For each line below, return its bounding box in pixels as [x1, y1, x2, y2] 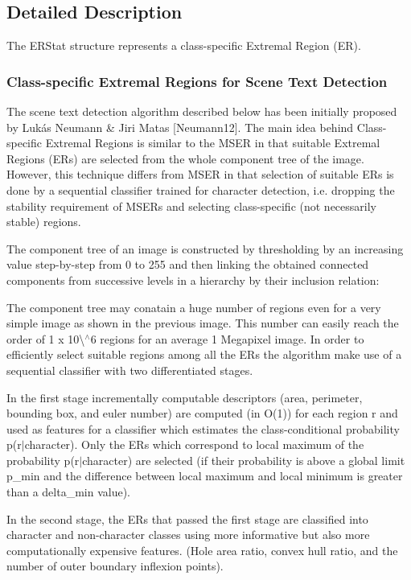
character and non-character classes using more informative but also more [6, 526, 370, 543]
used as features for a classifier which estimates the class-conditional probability [6, 420, 400, 437]
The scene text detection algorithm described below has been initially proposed [6, 103, 397, 120]
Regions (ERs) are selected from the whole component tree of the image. [6, 150, 364, 167]
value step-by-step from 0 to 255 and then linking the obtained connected [6, 256, 369, 273]
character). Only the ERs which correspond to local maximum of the [24, 436, 364, 453]
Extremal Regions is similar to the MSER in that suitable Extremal [45, 134, 380, 151]
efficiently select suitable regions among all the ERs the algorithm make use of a [6, 346, 402, 363]
